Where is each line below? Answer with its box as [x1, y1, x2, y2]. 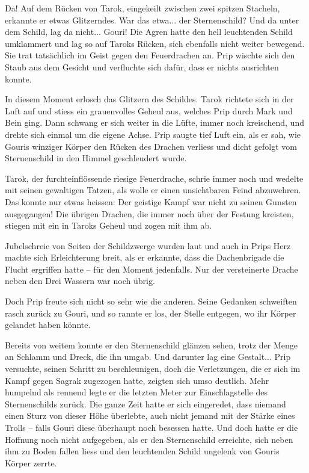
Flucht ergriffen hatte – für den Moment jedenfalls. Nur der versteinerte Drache [5, 262, 298, 275]
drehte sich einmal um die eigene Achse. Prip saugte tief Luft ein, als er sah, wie [5, 128, 301, 140]
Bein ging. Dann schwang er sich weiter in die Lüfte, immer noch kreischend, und [5, 116, 304, 129]
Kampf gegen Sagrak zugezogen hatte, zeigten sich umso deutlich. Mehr [5, 374, 269, 386]
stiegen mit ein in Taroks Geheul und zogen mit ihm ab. [5, 219, 212, 232]
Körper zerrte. [5, 456, 57, 469]
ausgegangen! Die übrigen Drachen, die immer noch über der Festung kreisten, [5, 207, 294, 220]
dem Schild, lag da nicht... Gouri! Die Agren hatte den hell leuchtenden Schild [5, 25, 293, 38]
